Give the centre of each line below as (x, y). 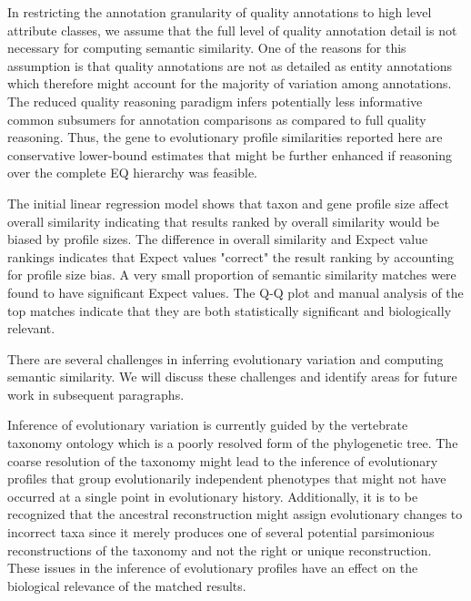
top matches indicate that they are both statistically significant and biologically (230, 310)
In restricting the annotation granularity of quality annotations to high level (220, 12)
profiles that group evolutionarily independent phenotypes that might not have (227, 479)
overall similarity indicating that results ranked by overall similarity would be (224, 221)
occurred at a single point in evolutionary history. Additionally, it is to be (213, 496)
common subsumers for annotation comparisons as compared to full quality (217, 119)
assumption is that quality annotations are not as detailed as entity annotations (230, 65)
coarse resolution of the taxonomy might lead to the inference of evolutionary (223, 460)
